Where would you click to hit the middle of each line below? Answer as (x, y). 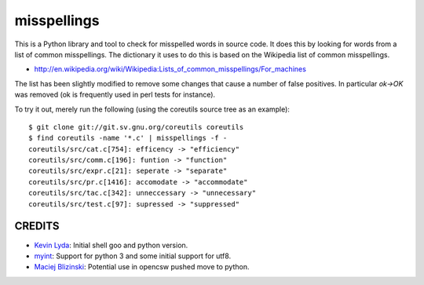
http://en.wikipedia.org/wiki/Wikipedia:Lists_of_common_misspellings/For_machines (170, 69)
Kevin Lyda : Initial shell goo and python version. (111, 245)
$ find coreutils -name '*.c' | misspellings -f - (128, 138)
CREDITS (37, 227)
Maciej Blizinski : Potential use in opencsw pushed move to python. (142, 267)
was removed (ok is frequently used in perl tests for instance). (115, 95)
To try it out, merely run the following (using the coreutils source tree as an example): (152, 109)
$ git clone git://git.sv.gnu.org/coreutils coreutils (136, 127)
